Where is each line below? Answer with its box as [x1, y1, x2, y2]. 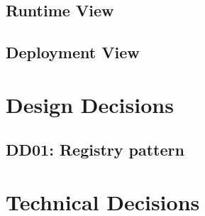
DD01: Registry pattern [6, 139, 184, 161]
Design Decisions [6, 90, 174, 119]
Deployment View [6, 41, 140, 63]
